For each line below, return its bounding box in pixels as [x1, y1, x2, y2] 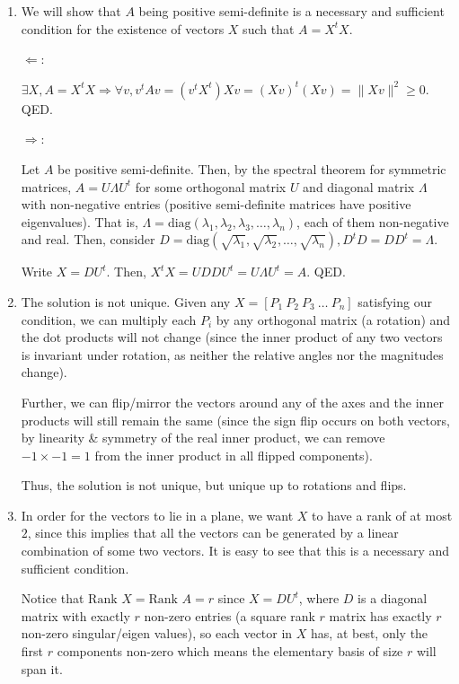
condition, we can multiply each [21, 310, 197, 329]
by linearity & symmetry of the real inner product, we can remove [21, 428, 385, 447]
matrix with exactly [21, 606, 130, 625]
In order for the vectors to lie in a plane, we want [21, 505, 294, 524]
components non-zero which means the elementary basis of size [57, 642, 403, 661]
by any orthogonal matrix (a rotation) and [216, 310, 451, 329]
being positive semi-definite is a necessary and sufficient [138, 2, 445, 20]
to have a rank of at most [312, 505, 453, 524]
